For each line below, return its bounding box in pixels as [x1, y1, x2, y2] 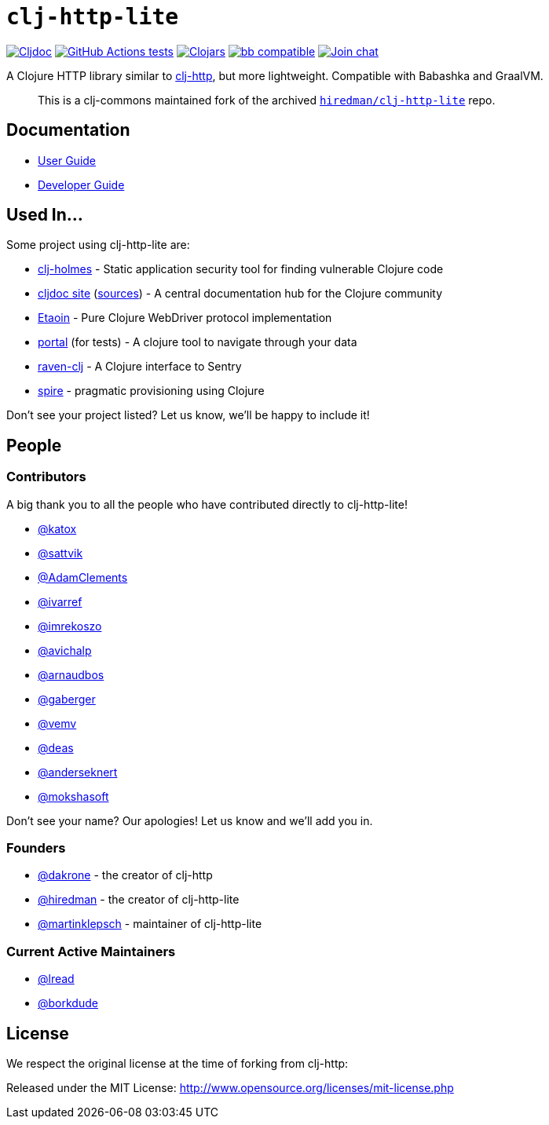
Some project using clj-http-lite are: [6, 238, 190, 252]
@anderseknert [38, 765, 118, 779]
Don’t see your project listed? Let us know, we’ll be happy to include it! [6, 408, 370, 422]
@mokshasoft [38, 789, 109, 803]
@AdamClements [38, 570, 128, 584]
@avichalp [38, 643, 92, 657]
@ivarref [38, 594, 82, 608]
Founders [6, 840, 66, 857]
